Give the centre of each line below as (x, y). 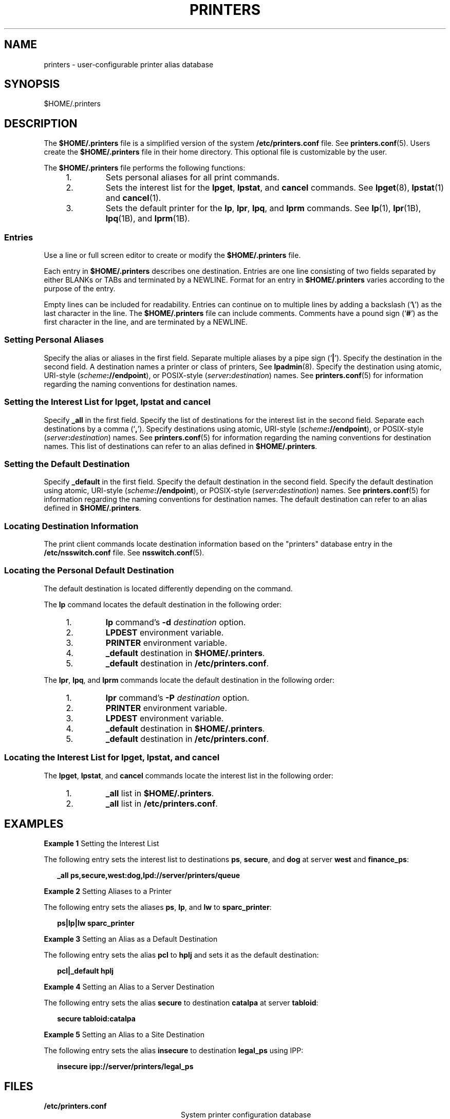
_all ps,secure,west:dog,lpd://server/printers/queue (148, 875)
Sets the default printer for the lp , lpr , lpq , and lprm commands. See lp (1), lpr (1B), (263, 208)
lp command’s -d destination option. (176, 622)
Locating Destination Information (71, 526)
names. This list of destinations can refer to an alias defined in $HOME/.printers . (181, 446)
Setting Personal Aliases (54, 340)
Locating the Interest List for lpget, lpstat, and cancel (112, 758)
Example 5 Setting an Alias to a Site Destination (124, 1035)
